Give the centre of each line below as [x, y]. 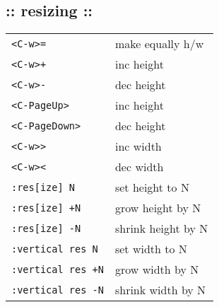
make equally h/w [159, 44]
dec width [139, 167]
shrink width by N [160, 290]
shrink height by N [161, 228]
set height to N [152, 187]
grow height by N [158, 208]
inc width [138, 146]
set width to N [151, 249]
